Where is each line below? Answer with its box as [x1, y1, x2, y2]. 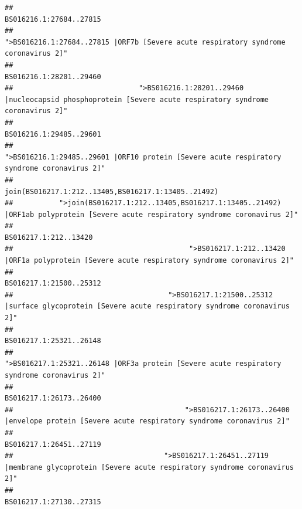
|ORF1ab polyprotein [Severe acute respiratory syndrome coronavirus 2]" [5, 210, 298, 219]
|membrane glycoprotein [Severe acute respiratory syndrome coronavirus [5, 463, 294, 471]
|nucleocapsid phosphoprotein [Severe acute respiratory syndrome [5, 95, 269, 104]
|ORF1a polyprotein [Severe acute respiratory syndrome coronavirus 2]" [5, 256, 294, 265]
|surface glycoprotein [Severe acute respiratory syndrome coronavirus [5, 302, 290, 311]
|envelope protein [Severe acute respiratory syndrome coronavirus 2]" [5, 417, 290, 426]
